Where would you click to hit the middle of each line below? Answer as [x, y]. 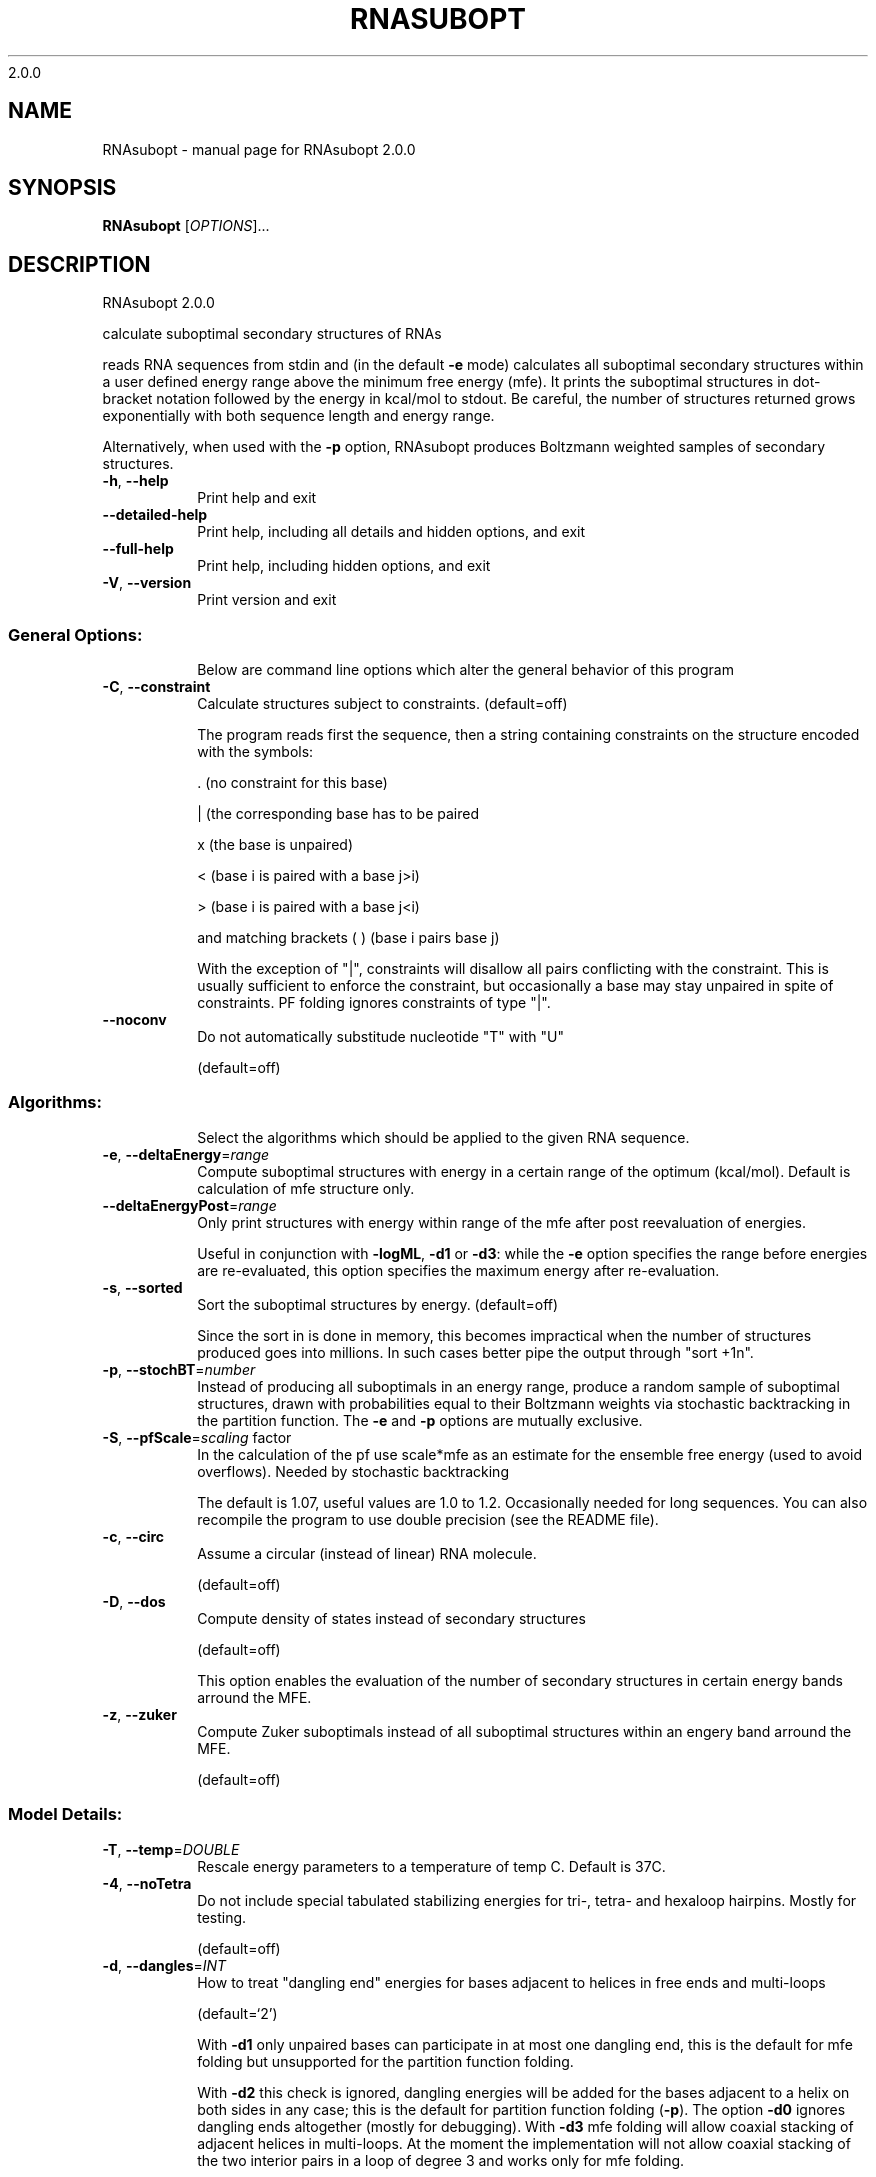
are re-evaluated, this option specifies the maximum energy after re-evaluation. [458, 1270]
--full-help [138, 549]
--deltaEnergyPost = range [189, 1205]
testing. [222, 1917]
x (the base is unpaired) [275, 845]
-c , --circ [133, 1536]
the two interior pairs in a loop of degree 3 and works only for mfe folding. [441, 2160]
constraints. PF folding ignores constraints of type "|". [374, 1003]
